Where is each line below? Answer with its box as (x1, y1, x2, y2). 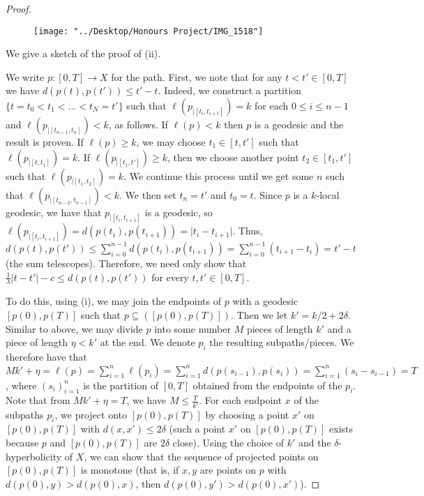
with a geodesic (232, 294, 298, 308)
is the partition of (83, 377, 159, 392)
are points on (199, 463, 257, 477)
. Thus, (232, 223, 263, 238)
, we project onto (54, 407, 127, 421)
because (6, 435, 39, 450)
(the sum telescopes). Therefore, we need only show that (6, 255, 247, 270)
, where (6, 377, 37, 392)
